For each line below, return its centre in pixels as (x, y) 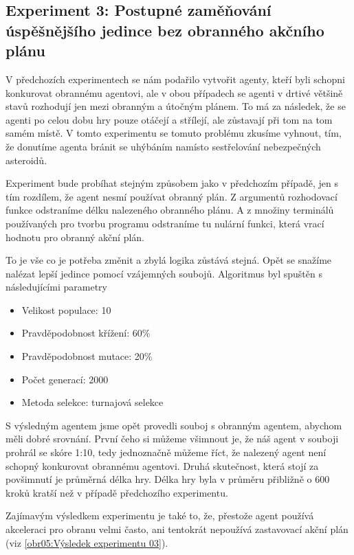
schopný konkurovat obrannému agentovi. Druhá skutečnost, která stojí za (162, 465)
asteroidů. (26, 160)
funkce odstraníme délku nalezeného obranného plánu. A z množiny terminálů (170, 210)
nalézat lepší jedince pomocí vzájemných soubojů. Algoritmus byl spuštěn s (164, 273)
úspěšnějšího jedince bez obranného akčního (165, 30)
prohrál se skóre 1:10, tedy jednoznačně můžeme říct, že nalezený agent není (166, 452)
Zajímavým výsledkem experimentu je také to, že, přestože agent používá (160, 516)
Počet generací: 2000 (65, 379)
